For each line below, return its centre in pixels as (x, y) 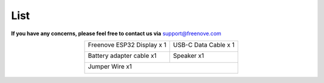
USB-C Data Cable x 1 (204, 45)
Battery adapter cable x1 (122, 56)
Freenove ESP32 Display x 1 (127, 45)
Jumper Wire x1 (110, 66)
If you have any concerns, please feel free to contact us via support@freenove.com (116, 33)
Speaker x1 (188, 56)
